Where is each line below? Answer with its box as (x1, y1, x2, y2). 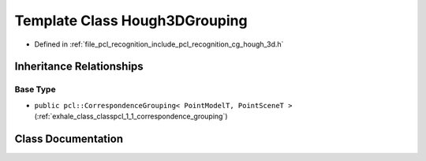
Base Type (14, 84, 56, 95)
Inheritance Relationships (14, 60, 144, 73)
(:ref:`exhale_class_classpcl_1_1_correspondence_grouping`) (34, 111, 228, 122)
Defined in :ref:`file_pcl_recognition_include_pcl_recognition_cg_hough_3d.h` (34, 39, 284, 49)
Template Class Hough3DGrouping (14, 12, 248, 29)
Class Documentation (14, 132, 124, 145)
